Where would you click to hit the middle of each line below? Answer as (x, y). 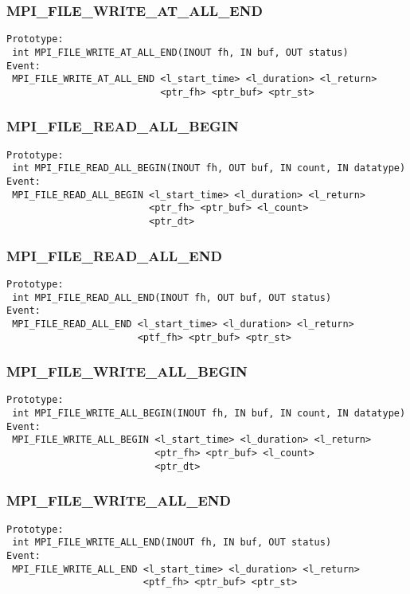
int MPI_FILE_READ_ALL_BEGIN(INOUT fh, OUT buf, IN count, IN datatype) (209, 168)
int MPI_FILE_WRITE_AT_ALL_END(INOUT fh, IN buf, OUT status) (180, 52)
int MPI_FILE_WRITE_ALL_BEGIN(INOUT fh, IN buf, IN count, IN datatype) (209, 414)
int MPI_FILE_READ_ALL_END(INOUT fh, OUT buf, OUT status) (172, 297)
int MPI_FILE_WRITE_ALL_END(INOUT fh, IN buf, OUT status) (172, 543)
